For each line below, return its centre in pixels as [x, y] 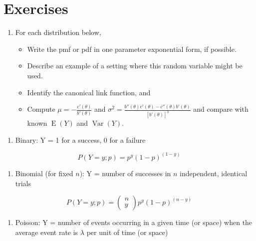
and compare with [221, 109]
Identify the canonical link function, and [89, 92]
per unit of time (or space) [127, 232]
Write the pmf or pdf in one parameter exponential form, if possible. [132, 49]
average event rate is [47, 232]
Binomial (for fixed [44, 173]
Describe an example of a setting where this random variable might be [135, 66]
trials [23, 183]
